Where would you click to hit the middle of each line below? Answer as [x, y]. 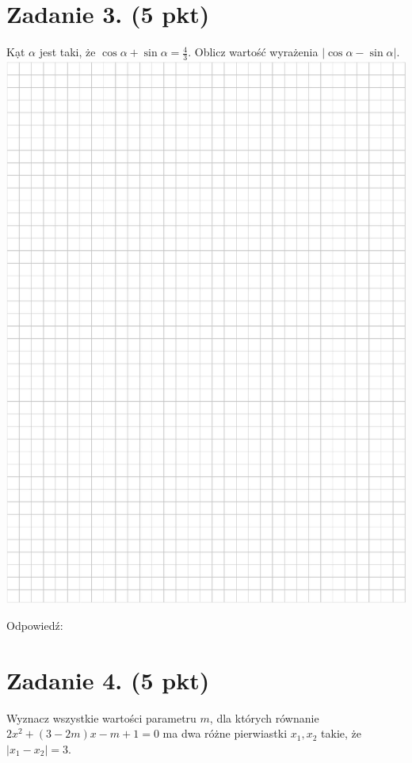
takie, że [341, 733]
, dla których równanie [264, 717]
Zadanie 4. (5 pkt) [108, 679]
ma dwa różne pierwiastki [225, 733]
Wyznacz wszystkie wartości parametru [101, 717]
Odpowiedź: [35, 625]
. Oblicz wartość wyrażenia [253, 52]
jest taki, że [67, 52]
